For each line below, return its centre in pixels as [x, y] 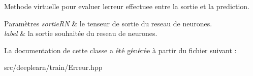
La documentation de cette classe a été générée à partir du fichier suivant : [120, 50]
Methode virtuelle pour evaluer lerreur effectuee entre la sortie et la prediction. [127, 6]
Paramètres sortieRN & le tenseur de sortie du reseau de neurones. [108, 23]
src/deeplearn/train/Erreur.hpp [53, 67]
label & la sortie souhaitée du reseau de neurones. [81, 33]
